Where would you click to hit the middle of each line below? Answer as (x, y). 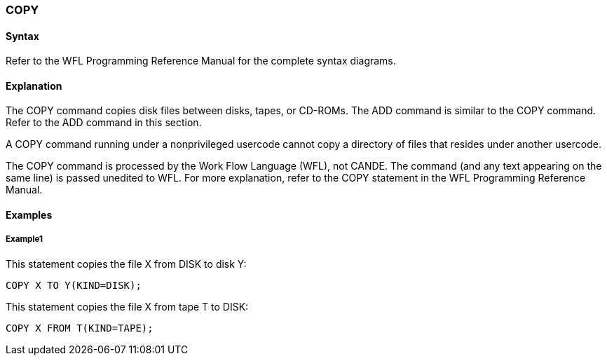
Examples (29, 215)
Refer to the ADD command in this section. (104, 123)
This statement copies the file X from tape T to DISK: (127, 306)
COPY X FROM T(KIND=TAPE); (80, 328)
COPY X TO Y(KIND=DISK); (74, 285)
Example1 (25, 239)
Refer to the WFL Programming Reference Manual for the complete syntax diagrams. (201, 61)
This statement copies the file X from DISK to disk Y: (126, 264)
